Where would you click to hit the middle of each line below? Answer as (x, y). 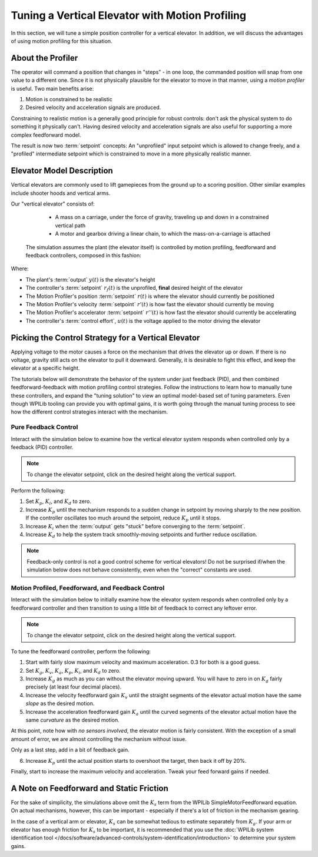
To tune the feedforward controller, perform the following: (81, 651)
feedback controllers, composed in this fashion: (83, 255)
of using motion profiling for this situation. (62, 41)
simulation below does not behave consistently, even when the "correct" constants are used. (140, 570)
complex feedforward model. (46, 135)
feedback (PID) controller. (42, 447)
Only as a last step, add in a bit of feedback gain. (70, 750)
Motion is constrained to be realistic (69, 100)
